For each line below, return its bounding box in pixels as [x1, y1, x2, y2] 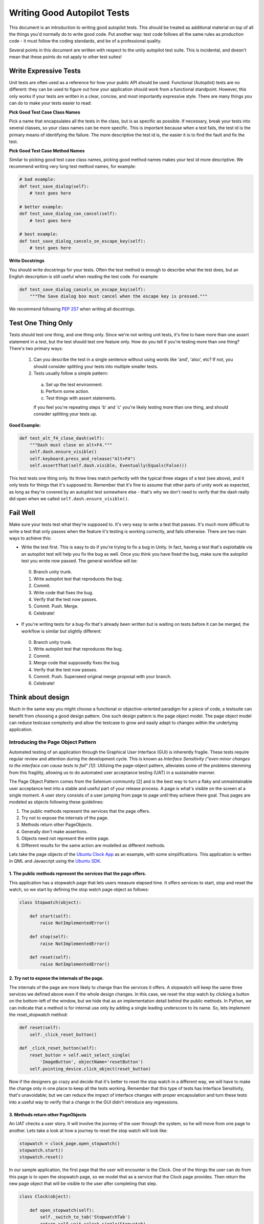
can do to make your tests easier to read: [9, 100, 92, 106]
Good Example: [9, 422, 41, 428]
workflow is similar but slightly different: [21, 628, 102, 634]
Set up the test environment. [45, 381, 103, 387]
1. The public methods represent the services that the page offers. [9, 871, 147, 876]
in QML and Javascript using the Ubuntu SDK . [9, 858, 102, 864]
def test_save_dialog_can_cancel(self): [19, 211, 117, 216]
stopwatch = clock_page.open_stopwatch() [19, 1141, 120, 1146]
